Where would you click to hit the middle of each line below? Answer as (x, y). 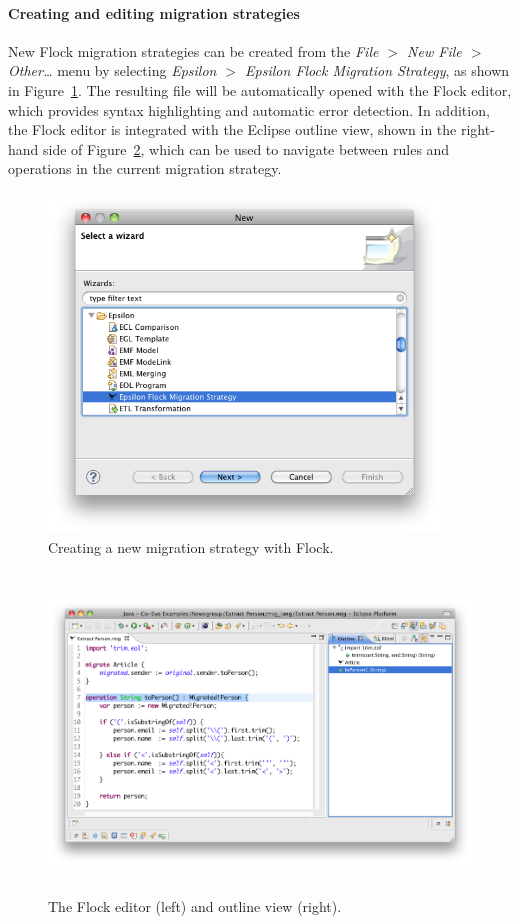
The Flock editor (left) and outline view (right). (195, 906)
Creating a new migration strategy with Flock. (191, 546)
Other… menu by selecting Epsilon (112, 70)
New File (434, 50)
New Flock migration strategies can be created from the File (193, 50)
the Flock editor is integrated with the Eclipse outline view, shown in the (232, 129)
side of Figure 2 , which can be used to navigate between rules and (246, 148)
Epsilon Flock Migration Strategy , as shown (377, 70)
